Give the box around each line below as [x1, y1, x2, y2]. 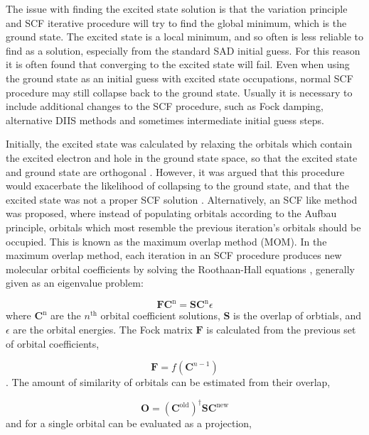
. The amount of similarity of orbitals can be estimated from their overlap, [6, 375, 331, 390]
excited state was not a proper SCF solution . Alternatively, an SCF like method [6, 192, 358, 207]
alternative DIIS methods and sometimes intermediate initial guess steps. [6, 112, 324, 127]
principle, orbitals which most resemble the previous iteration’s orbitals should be [6, 219, 361, 234]
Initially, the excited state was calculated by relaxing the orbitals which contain [6, 136, 353, 151]
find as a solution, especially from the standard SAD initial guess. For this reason [6, 43, 360, 57]
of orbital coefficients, [6, 336, 100, 351]
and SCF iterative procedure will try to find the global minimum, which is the [6, 15, 347, 30]
